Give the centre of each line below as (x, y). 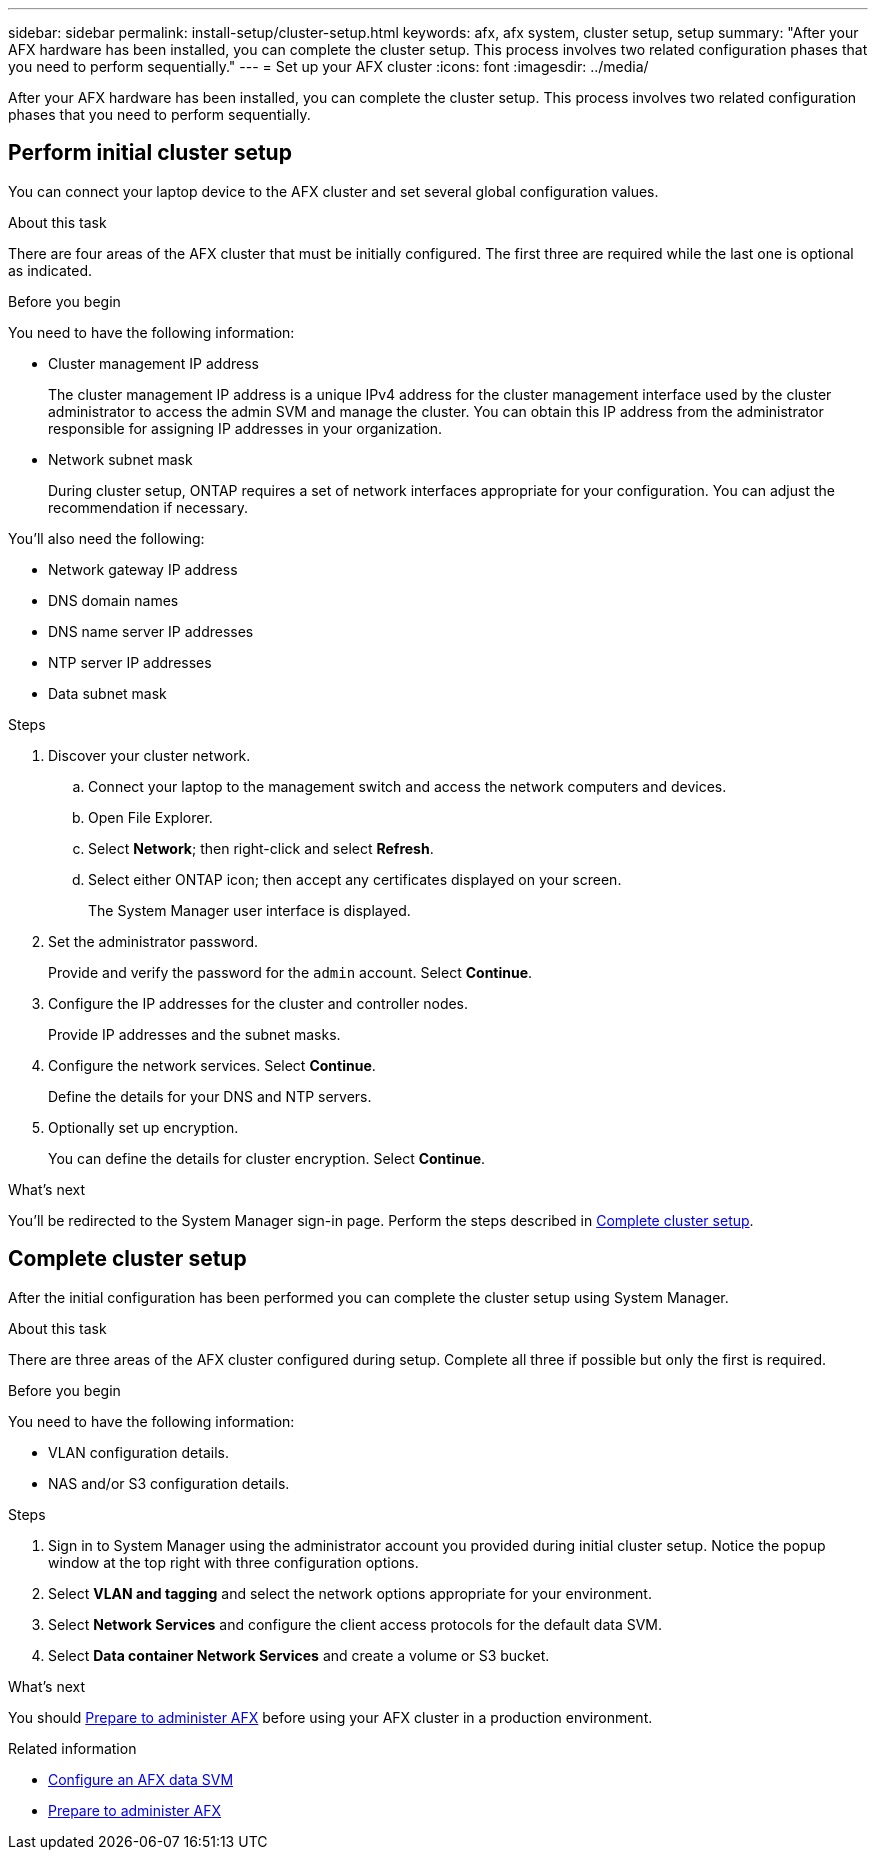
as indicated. (50, 270)
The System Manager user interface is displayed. (249, 910)
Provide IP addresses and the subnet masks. (194, 1034)
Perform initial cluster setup (150, 153)
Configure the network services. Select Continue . (212, 1065)
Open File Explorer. (150, 817)
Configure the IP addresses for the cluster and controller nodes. (258, 1003)
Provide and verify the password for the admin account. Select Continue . (290, 972)
